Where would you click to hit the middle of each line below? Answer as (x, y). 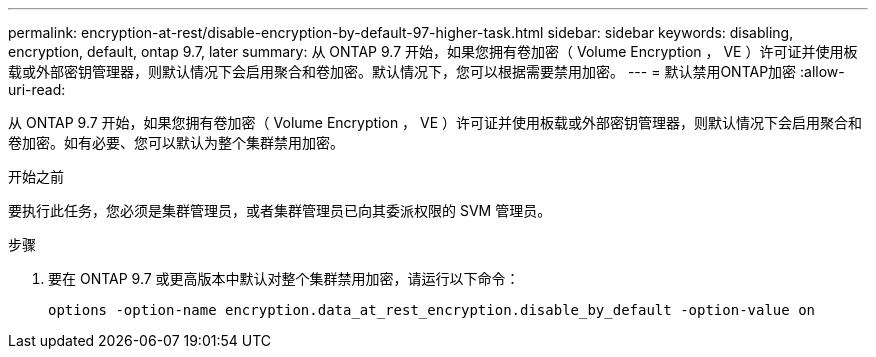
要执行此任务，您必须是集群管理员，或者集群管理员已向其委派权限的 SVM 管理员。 (280, 210)
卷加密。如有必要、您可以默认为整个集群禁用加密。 (176, 142)
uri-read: (37, 89)
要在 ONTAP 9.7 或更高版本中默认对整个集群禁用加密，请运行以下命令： (284, 278)
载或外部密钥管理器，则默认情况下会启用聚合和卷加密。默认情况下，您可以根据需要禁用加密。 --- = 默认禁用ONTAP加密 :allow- (426, 71)
